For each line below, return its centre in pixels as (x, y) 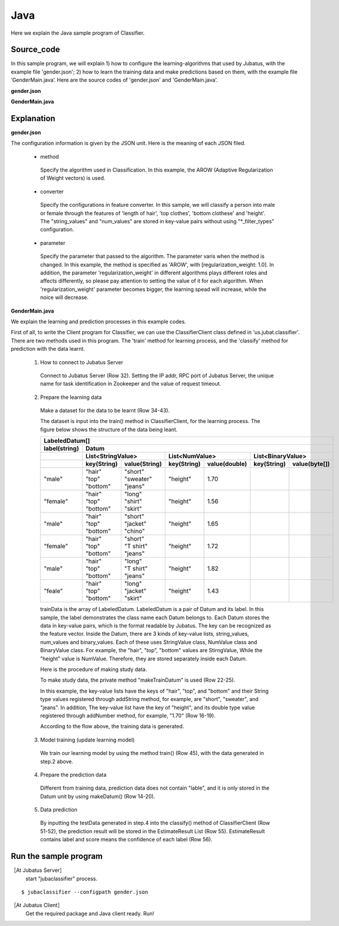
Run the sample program (57, 856)
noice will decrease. (65, 297)
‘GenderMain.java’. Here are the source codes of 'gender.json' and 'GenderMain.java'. (114, 80)
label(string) (61, 448)
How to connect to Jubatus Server (82, 362)
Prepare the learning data (71, 397)
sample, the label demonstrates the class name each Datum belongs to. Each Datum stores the (155, 618)
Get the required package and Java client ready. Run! (90, 913)
